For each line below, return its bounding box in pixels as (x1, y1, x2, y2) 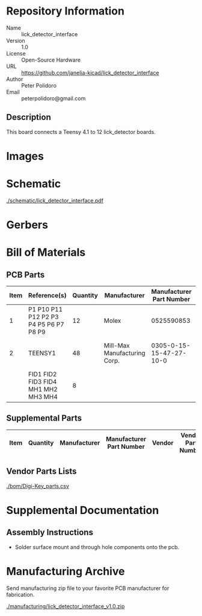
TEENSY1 (28, 349, 56, 357)
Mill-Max (103, 341, 130, 350)
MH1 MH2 (28, 385, 58, 393)
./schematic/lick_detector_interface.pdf (6, 197, 104, 204)
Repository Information (6, 4, 125, 18)
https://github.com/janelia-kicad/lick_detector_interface (21, 69, 159, 76)
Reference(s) (28, 291, 67, 300)
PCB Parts (6, 270, 45, 280)
